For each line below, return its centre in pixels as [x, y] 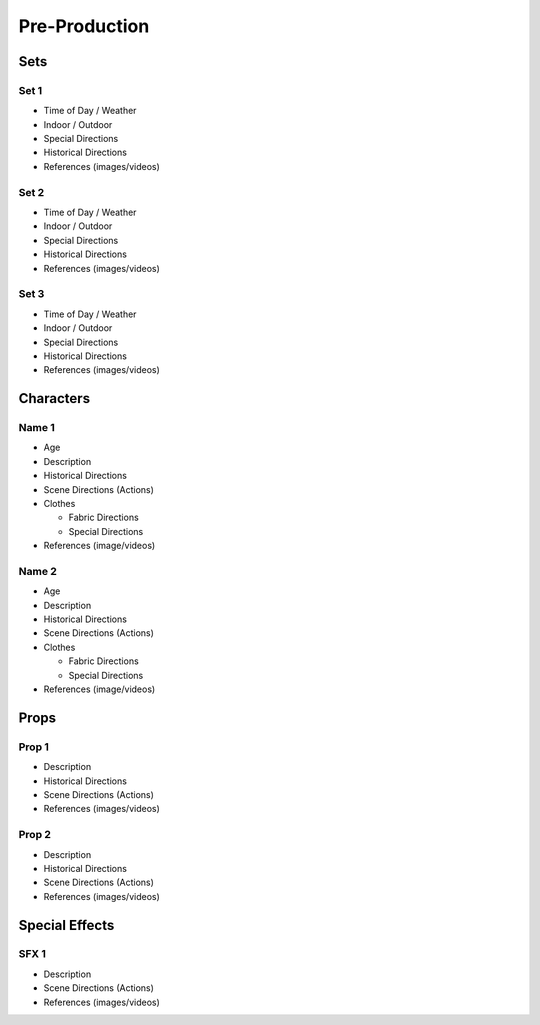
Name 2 [37, 571]
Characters [54, 398]
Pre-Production [84, 26]
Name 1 [36, 428]
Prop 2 [35, 835]
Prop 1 [34, 747]
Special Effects [66, 925]
